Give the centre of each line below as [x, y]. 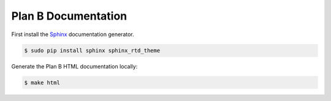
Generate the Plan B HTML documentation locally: [74, 66]
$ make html [42, 82]
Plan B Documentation [69, 16]
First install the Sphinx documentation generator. [73, 34]
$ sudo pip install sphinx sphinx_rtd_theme [92, 50]
